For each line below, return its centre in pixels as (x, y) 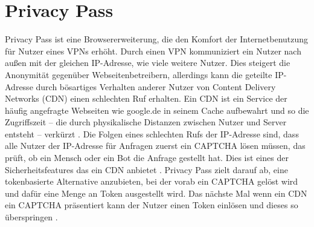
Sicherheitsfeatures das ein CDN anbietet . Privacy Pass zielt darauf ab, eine (146, 169)
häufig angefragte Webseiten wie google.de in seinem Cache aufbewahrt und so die (157, 110)
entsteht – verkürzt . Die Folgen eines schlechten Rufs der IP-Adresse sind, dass (152, 133)
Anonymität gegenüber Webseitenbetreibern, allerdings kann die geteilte (139, 74)
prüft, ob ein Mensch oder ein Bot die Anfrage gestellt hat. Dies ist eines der (147, 158)
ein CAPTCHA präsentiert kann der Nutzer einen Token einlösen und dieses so (152, 205)
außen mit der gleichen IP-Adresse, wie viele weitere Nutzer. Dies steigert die (148, 63)
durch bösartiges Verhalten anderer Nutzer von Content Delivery (156, 86)
